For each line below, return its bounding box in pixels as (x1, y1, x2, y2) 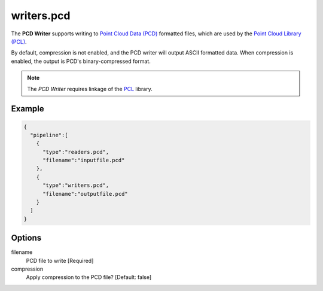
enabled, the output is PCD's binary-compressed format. (11, 57, 151, 65)
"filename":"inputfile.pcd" (42, 157, 125, 164)
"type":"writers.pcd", (42, 182, 109, 189)
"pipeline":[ (30, 132, 68, 138)
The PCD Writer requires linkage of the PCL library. (27, 85, 153, 92)
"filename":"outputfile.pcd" (42, 190, 128, 197)
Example (11, 104, 44, 114)
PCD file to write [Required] (26, 257, 94, 264)
